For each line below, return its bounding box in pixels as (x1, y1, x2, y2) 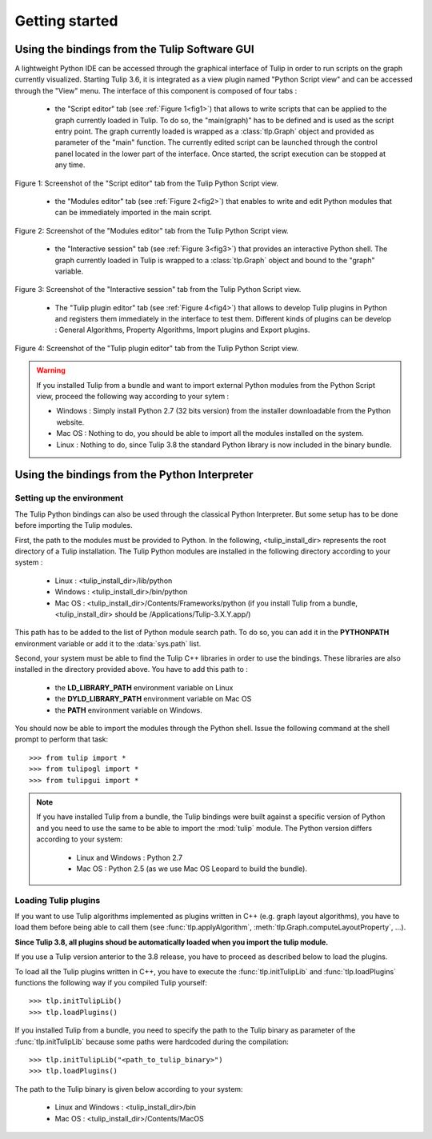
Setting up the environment (14, 493, 124, 504)
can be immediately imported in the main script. (54, 208, 212, 218)
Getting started (14, 12, 118, 30)
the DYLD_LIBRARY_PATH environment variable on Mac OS (54, 694, 252, 704)
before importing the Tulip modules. (14, 521, 133, 530)
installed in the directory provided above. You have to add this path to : (14, 665, 248, 674)
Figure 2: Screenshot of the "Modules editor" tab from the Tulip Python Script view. (14, 226, 290, 235)
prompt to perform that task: (14, 734, 109, 744)
